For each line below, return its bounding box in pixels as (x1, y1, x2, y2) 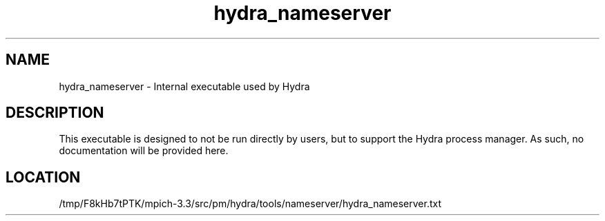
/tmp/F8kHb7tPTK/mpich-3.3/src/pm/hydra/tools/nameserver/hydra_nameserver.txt (59, 198, 441, 210)
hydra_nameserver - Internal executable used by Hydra (59, 80, 310, 92)
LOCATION (6, 168, 81, 186)
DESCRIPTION (6, 104, 104, 122)
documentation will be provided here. (59, 145, 229, 157)
